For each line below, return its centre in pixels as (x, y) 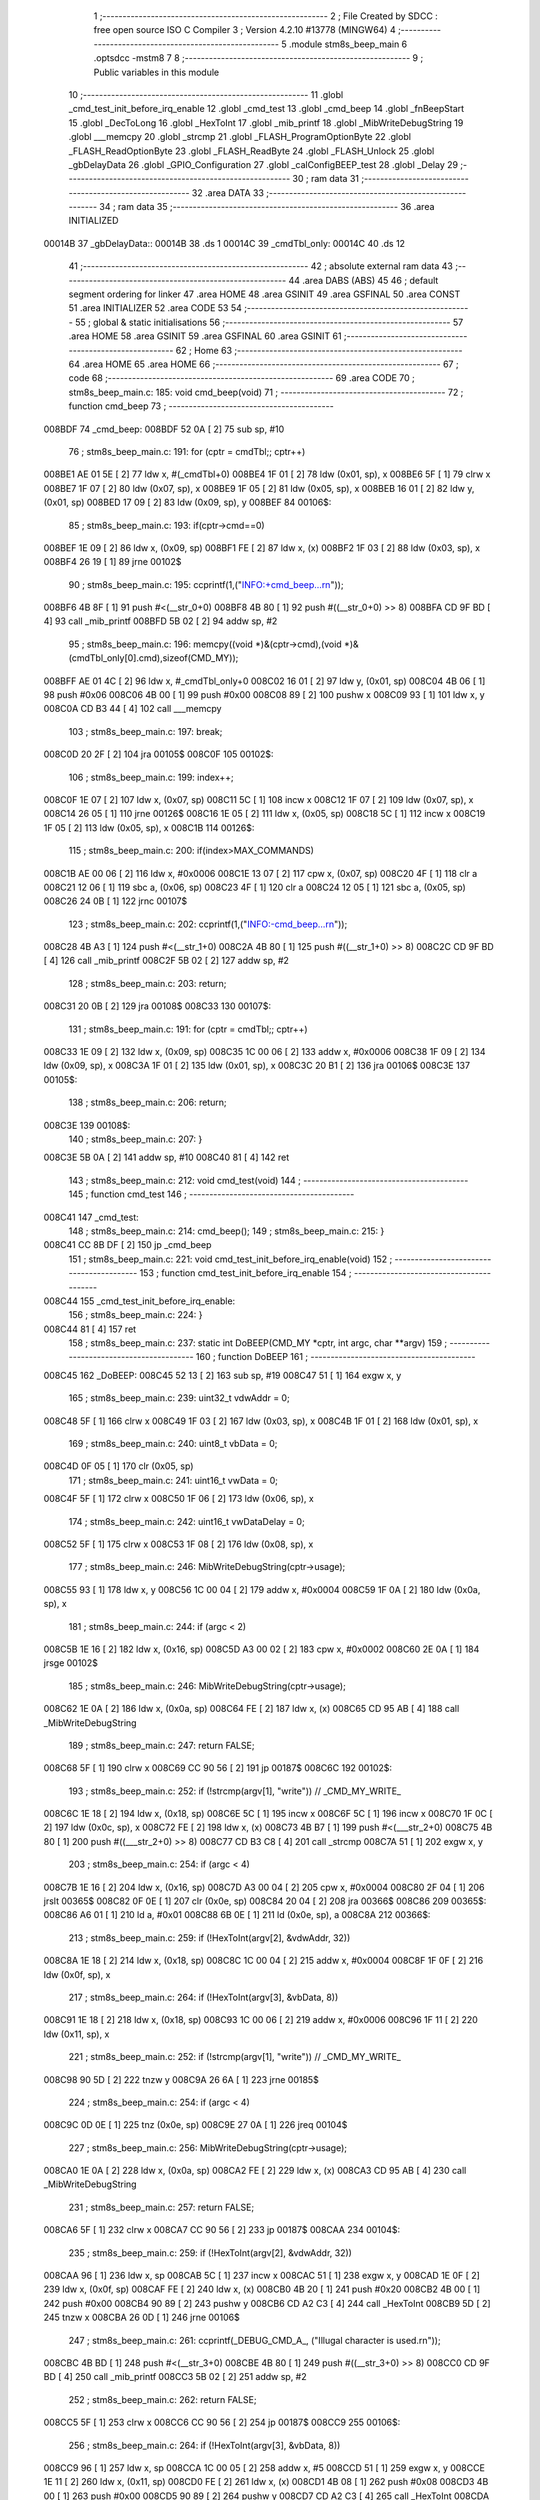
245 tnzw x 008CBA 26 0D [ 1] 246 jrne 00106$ (141, 2317)
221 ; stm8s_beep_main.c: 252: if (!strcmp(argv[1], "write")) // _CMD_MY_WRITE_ (235, 2057)
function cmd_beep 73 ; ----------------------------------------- (201, 406)
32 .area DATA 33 (228, 192)
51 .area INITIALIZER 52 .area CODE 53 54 (155, 308)
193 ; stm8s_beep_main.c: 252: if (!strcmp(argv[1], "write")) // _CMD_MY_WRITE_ (235, 1791)
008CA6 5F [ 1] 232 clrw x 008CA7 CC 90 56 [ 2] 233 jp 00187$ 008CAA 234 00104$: (222, 2230)
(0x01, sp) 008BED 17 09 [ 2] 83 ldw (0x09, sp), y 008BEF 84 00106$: (187, 502)
